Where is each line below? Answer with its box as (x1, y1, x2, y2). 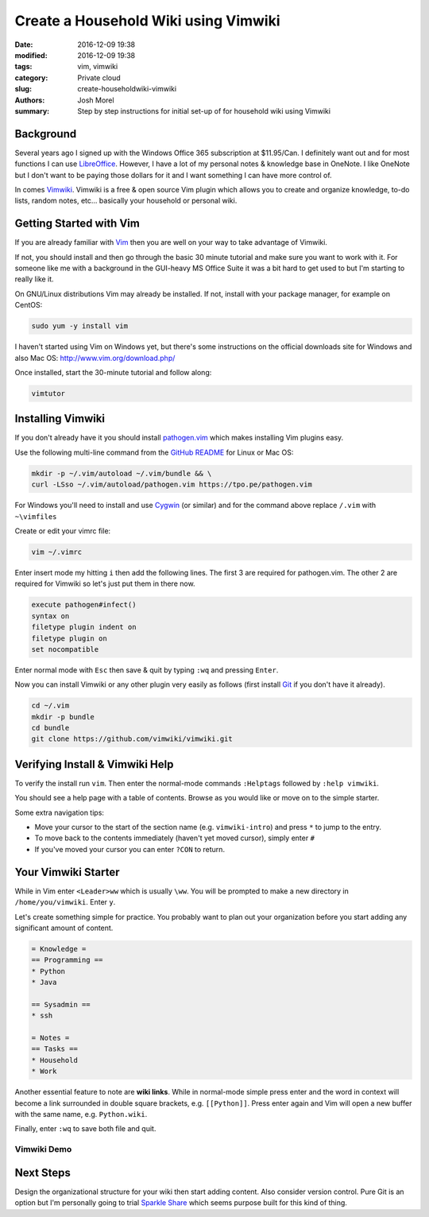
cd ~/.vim (31, 701, 70, 711)
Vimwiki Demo (14, 1144, 72, 1155)
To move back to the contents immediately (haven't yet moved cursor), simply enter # (34, 833, 315, 843)
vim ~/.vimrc (31, 547, 83, 556)
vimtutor (31, 389, 66, 397)
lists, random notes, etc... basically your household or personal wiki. (14, 196, 238, 206)
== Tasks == (31, 1045, 79, 1053)
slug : (14, 84, 32, 94)
